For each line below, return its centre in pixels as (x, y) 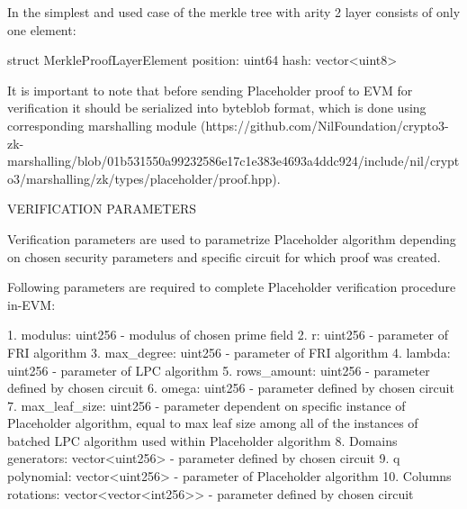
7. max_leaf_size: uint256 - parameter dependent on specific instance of (207, 405)
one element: (42, 29)
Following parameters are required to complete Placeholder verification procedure (232, 287)
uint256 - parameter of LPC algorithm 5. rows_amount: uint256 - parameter (219, 370)
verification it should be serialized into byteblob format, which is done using (217, 108)
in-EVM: (31, 304)
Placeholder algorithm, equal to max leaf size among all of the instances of (213, 423)
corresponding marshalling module (102, 125)
